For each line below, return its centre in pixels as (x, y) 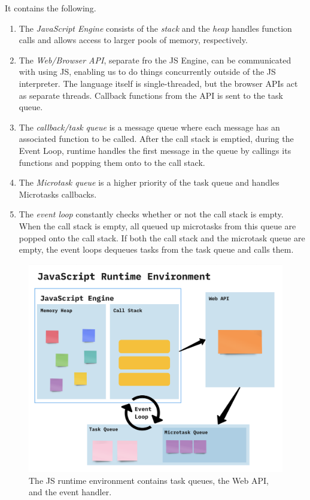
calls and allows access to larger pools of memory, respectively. (133, 40)
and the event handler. (70, 492)
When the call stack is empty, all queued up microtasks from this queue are (157, 225)
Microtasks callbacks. (58, 194)
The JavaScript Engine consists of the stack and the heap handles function (155, 28)
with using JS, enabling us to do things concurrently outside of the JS (147, 72)
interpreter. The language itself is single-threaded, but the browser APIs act (158, 83)
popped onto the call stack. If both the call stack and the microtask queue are (162, 237)
